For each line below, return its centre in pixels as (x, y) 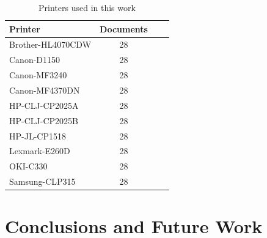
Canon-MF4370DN (45, 90)
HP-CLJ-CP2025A (44, 105)
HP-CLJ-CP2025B (44, 120)
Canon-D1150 (35, 60)
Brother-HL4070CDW (50, 44)
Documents (124, 28)
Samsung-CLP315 (42, 181)
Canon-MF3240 (38, 75)
